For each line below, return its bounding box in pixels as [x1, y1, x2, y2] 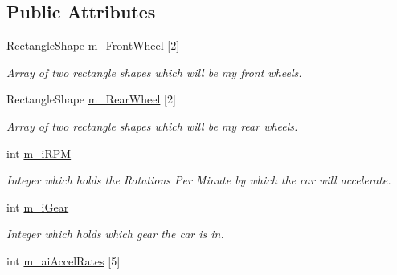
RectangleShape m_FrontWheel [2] [6, 37, 180, 54]
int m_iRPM [6, 144, 72, 161]
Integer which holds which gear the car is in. [6, 225, 224, 242]
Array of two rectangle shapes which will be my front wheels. [6, 63, 302, 80]
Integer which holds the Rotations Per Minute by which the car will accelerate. [6, 172, 391, 188]
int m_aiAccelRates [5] [6, 252, 121, 269]
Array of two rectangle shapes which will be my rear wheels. [6, 117, 298, 134]
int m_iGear [6, 198, 69, 215]
